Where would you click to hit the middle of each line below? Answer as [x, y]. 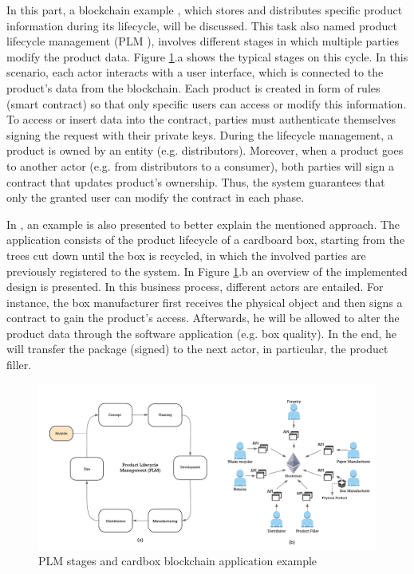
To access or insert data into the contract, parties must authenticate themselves [201, 119]
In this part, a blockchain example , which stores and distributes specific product [205, 10]
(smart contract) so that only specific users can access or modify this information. [207, 103]
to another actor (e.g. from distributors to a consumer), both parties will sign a [201, 165]
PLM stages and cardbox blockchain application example [178, 561]
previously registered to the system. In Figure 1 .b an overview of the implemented [207, 271]
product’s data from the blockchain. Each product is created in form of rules [193, 87]
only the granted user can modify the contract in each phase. [156, 197]
